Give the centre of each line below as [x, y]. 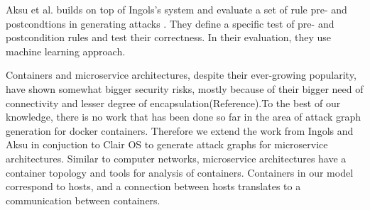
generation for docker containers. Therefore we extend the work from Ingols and [180, 130]
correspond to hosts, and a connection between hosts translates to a [153, 186]
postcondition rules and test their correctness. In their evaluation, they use [168, 37]
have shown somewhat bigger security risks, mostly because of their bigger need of [185, 88]
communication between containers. [83, 200]
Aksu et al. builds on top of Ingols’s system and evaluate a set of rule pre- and [176, 9]
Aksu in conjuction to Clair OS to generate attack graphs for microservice [167, 144]
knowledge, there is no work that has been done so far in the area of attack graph [184, 117]
